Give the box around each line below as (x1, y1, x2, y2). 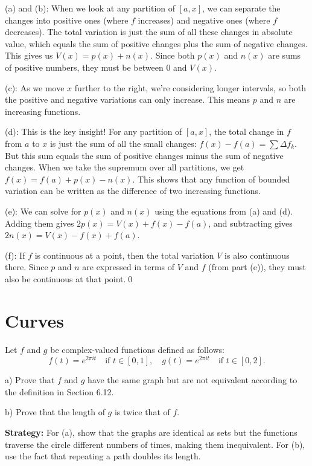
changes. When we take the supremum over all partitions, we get (5, 161, 244, 173)
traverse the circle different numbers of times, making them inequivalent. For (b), (5, 438, 305, 450)
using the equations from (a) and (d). (154, 204, 293, 217)
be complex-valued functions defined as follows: (50, 343, 224, 355)
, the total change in (209, 125, 284, 138)
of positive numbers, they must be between (5, 60, 164, 73)
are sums (268, 49, 301, 62)
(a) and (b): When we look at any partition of (5, 2, 176, 14)
